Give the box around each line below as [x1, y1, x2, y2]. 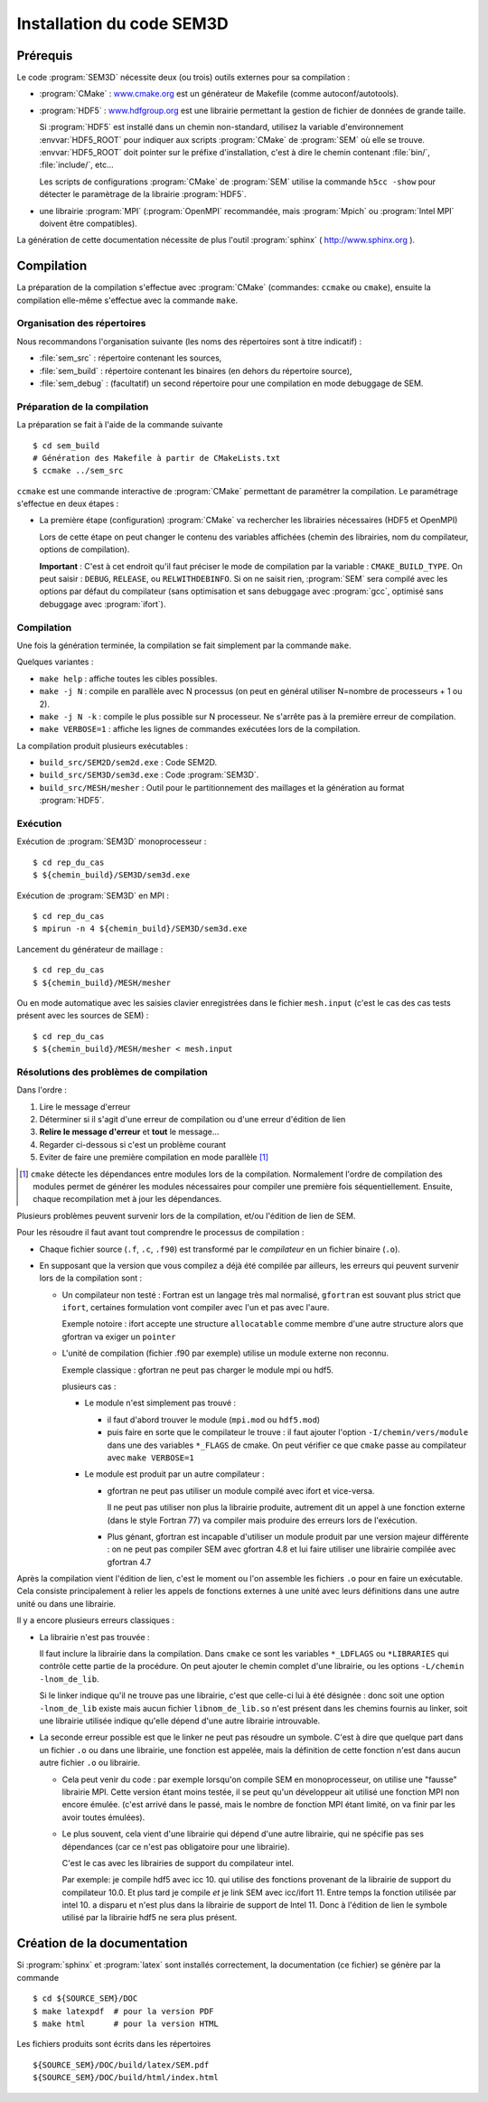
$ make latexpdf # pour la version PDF [33, 2006, 214, 2016]
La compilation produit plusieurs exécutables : [16, 740, 189, 751]
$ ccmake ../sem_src [33, 465, 124, 476]
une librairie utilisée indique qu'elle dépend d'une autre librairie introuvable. [39, 1715, 321, 1726]
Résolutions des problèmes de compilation [16, 1065, 208, 1078]
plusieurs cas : [61, 1381, 117, 1392]
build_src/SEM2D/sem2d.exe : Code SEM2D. [39, 757, 218, 768]
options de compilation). [39, 544, 130, 555]
